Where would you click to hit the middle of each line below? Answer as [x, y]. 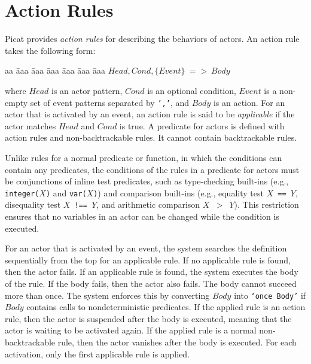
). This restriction [266, 204]
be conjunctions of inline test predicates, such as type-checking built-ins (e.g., [147, 181]
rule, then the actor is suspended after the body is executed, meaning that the [148, 318]
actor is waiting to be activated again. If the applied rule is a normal [131, 330]
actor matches [31, 125]
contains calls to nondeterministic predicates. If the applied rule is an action [166, 307]
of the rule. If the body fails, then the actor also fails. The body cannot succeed [151, 283]
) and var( [66, 192]
